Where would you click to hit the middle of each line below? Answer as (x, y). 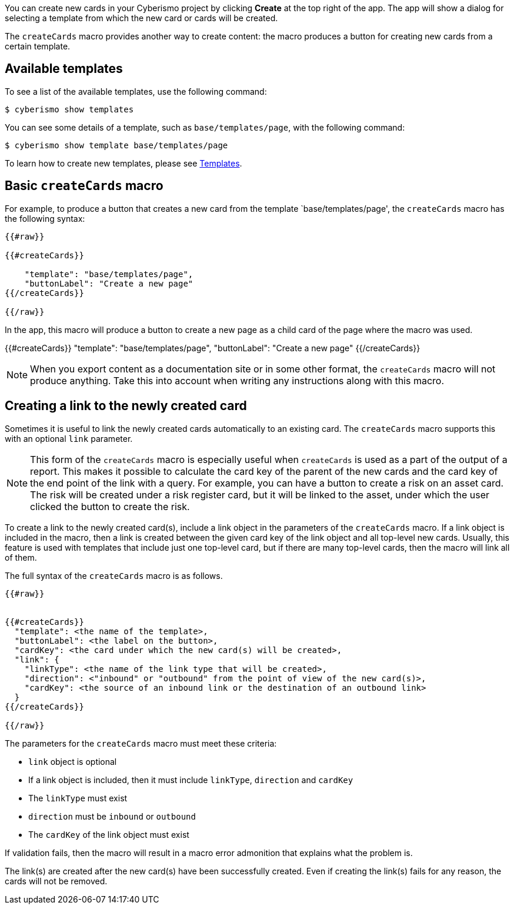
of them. (21, 557)
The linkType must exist (78, 798)
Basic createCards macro (84, 186)
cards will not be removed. (56, 881)
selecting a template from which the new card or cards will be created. (141, 18)
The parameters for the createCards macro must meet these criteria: (141, 743)
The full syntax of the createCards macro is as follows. (114, 575)
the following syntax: (45, 218)
